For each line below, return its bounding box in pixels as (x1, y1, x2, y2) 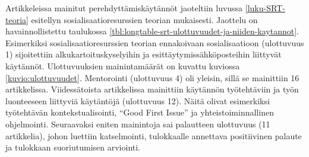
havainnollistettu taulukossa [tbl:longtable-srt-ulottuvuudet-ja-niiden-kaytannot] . (5, 25, 299, 37)
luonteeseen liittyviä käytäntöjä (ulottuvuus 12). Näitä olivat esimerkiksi (5, 94, 270, 107)
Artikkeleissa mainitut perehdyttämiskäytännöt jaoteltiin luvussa (5, 2, 243, 14)
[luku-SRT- (245, 2, 285, 14)
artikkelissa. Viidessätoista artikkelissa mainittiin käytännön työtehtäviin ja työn (5, 83, 299, 95)
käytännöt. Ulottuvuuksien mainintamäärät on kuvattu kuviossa (5, 59, 240, 72)
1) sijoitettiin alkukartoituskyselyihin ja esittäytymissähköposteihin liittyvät (5, 48, 282, 60)
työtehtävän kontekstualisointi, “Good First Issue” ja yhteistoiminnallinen (5, 106, 274, 118)
